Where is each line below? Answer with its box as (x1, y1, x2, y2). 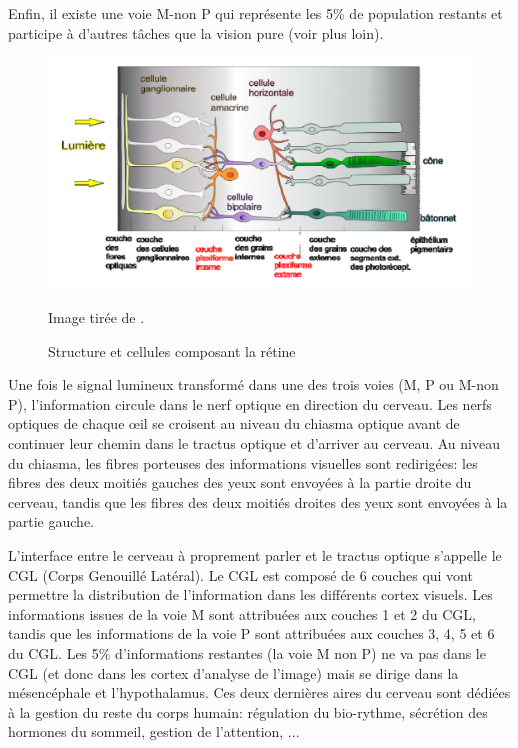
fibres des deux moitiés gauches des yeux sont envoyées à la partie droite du (8, 472, 472, 493)
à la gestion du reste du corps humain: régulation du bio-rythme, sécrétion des (8, 701, 488, 722)
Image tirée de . (48, 307, 145, 328)
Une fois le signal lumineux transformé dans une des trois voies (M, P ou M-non (8, 374, 499, 395)
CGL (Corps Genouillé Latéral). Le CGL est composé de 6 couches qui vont (8, 564, 473, 585)
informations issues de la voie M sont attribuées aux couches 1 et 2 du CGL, (8, 603, 476, 624)
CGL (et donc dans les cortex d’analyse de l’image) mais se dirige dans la (8, 662, 459, 683)
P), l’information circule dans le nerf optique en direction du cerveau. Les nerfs (8, 393, 492, 414)
